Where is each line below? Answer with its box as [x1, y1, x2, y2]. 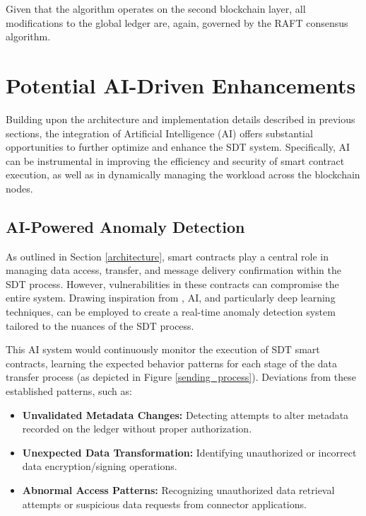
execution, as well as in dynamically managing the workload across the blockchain [6, 167, 360, 182]
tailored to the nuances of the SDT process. [6, 318, 194, 333]
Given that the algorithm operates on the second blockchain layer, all [6, 1, 306, 16]
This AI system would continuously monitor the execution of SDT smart [6, 342, 320, 357]
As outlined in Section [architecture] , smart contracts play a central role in [6, 248, 329, 263]
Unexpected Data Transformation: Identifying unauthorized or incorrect [22, 445, 357, 459]
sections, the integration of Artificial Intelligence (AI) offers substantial [6, 125, 313, 140]
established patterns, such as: [6, 384, 132, 399]
